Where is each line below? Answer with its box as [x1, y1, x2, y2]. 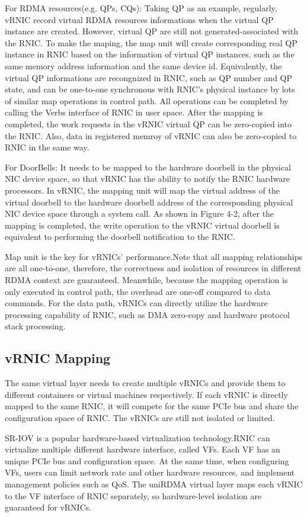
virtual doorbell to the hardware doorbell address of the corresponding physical [5, 195, 293, 208]
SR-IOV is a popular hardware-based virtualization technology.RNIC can [5, 431, 270, 444]
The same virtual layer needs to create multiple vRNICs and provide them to [5, 377, 286, 389]
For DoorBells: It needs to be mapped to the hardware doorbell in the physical [5, 160, 291, 173]
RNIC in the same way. [5, 141, 89, 153]
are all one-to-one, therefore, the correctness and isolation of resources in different [5, 262, 301, 274]
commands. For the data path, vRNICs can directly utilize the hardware [5, 297, 268, 309]
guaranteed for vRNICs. [5, 501, 92, 513]
